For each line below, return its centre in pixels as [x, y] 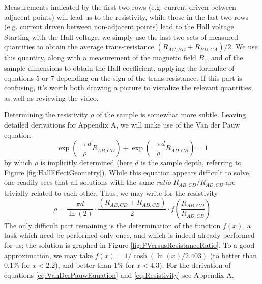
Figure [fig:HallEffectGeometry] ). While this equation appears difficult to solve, [128, 172]
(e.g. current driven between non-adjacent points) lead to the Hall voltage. [120, 27]
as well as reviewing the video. [51, 97]
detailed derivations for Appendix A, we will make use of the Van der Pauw [122, 124]
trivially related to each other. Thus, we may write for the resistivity [111, 192]
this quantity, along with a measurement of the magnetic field [100, 58]
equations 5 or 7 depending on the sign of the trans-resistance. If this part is [123, 77]
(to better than [234, 255]
